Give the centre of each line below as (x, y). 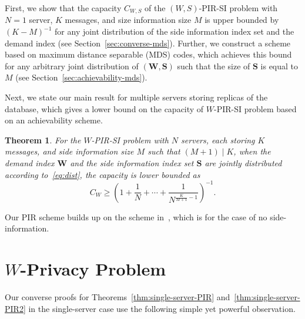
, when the (252, 151)
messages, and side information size (69, 151)
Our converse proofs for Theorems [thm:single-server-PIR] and (118, 296)
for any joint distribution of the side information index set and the (175, 31)
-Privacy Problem (93, 269)
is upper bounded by (242, 20)
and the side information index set (132, 162)
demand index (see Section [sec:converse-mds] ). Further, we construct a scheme (148, 43)
